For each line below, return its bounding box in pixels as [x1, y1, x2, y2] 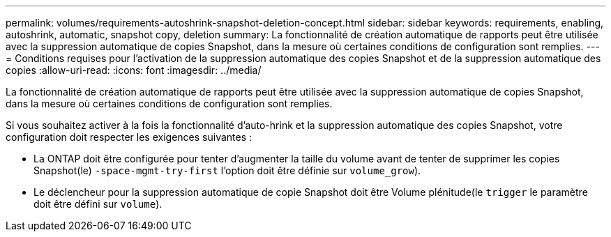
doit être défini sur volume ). [33, 198, 163, 210]
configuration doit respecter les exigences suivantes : [6, 131, 252, 143]
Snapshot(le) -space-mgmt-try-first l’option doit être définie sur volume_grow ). [33, 165, 421, 176]
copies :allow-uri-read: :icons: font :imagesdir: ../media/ [6, 64, 262, 76]
